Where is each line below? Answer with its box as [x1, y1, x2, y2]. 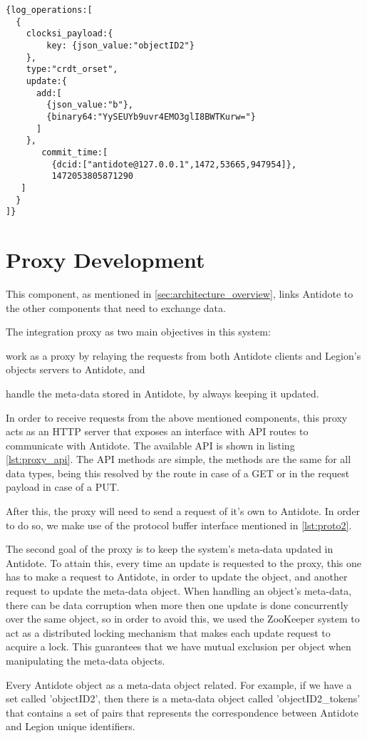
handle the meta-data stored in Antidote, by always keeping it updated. [6, 385, 319, 400]
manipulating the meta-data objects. [6, 653, 165, 667]
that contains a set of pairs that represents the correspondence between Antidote [6, 705, 358, 719]
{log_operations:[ [6, 5, 93, 15]
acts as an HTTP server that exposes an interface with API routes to [6, 424, 309, 439]
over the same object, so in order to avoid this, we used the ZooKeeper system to [6, 611, 360, 626]
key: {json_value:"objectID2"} [46, 40, 195, 51]
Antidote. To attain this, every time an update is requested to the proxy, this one [6, 555, 361, 570]
